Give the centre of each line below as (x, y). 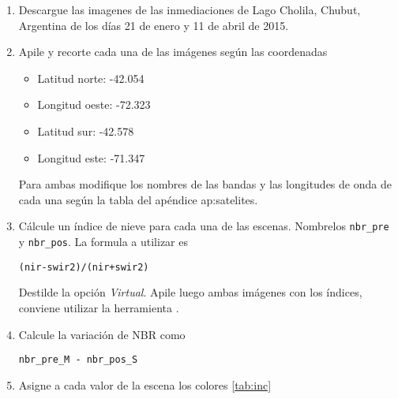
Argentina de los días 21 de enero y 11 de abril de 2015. (154, 25)
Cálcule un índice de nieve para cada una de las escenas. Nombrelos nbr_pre (204, 226)
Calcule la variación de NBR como (102, 334)
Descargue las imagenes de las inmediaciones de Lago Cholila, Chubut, (190, 9)
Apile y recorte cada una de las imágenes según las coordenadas (173, 52)
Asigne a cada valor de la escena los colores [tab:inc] (145, 384)
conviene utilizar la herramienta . (99, 307)
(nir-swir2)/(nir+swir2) (84, 267)
